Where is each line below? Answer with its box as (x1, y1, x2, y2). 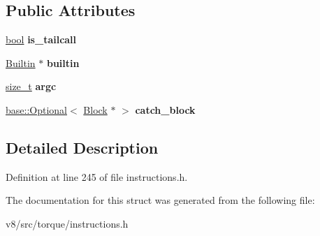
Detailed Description (6, 136, 159, 158)
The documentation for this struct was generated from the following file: (6, 193, 315, 207)
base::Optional (6, 102, 67, 117)
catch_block (135, 102, 196, 117)
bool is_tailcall (6, 32, 77, 47)
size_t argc (6, 79, 57, 94)
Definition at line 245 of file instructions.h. (6, 169, 188, 184)
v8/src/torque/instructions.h (6, 216, 129, 230)
